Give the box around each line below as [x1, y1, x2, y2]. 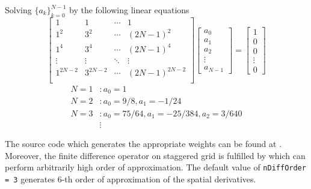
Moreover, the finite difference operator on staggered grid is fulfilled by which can [5, 149, 306, 161]
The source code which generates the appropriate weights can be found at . [5, 137, 282, 150]
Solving [5, 4, 32, 16]
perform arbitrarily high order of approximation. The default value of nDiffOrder [5, 161, 306, 173]
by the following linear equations [69, 4, 189, 16]
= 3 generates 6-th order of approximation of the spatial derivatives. [5, 172, 256, 185]
